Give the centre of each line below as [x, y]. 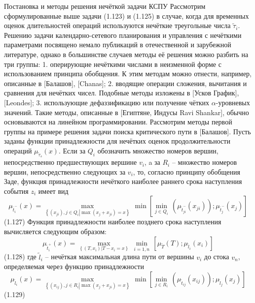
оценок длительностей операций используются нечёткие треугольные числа [117, 25]
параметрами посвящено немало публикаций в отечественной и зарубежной [118, 45]
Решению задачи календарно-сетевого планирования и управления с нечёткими [123, 35]
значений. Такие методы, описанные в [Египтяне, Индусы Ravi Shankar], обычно [127, 112]
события [16, 191]
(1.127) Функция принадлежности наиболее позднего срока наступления [113, 222]
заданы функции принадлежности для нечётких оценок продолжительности [117, 141]
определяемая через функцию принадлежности [74, 266]
